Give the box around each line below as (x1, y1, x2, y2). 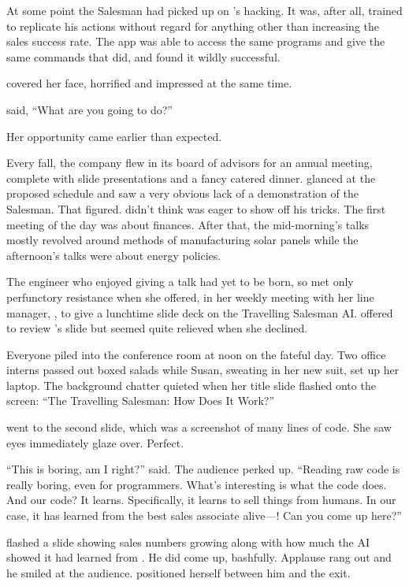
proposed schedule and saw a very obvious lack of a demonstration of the (6, 185, 359, 202)
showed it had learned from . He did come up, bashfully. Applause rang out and (6, 549, 392, 566)
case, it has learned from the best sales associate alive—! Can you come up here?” (6, 507, 402, 524)
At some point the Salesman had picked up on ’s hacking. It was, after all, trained (6, 2, 403, 18)
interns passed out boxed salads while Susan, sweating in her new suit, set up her (6, 362, 400, 378)
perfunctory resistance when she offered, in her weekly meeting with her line (6, 288, 374, 305)
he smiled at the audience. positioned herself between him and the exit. (6, 564, 351, 580)
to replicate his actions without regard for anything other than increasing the (6, 17, 380, 34)
